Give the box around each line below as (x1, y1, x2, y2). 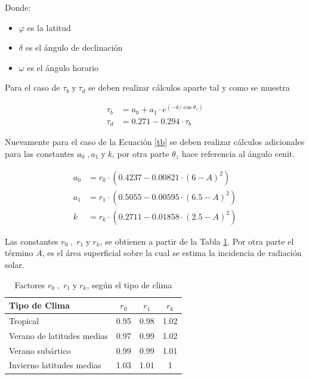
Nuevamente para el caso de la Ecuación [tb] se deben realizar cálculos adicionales (5, 135, 305, 148)
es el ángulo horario (27, 61, 99, 73)
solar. (5, 258, 24, 270)
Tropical (9, 314, 39, 326)
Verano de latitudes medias (9, 329, 108, 341)
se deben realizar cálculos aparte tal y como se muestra (88, 81, 290, 94)
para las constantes (5, 147, 75, 160)
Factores (14, 278, 45, 291)
